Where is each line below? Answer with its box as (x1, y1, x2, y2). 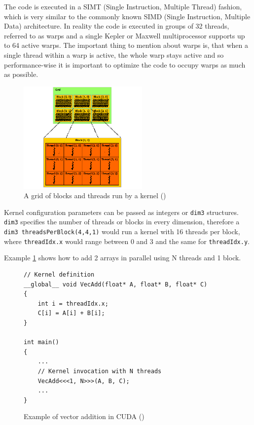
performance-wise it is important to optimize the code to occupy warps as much (4, 59, 246, 70)
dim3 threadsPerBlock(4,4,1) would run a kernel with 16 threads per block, (4, 226, 240, 237)
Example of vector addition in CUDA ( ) (24, 411, 145, 422)
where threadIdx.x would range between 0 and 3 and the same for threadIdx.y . (4, 236, 250, 246)
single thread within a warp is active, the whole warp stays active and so (4, 49, 224, 60)
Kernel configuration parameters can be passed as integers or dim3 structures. (4, 207, 239, 217)
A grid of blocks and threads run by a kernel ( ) (24, 190, 166, 201)
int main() (24, 339, 59, 346)
